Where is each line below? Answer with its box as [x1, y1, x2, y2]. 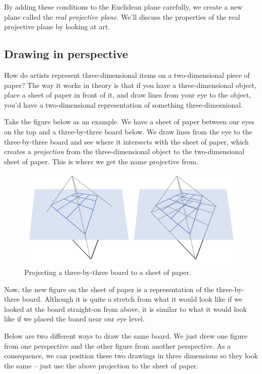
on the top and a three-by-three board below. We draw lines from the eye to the [4, 126, 252, 136]
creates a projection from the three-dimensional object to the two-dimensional [4, 146, 245, 157]
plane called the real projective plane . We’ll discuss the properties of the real [4, 11, 240, 22]
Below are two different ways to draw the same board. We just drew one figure [4, 331, 248, 341]
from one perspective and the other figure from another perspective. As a [4, 340, 231, 351]
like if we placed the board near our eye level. [4, 313, 145, 324]
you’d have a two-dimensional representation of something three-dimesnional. [4, 99, 243, 110]
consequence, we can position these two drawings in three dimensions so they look [4, 350, 258, 361]
